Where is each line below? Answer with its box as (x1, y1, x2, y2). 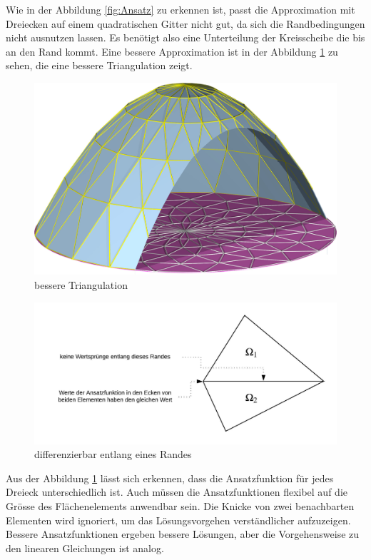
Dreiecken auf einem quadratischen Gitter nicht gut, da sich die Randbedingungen (6, 16, 365, 31)
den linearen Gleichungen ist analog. (6, 540, 164, 555)
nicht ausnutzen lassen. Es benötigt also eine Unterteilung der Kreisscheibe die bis (6, 30, 365, 45)
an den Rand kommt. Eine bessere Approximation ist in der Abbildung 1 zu (6, 44, 338, 58)
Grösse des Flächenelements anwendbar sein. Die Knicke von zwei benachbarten (6, 499, 355, 514)
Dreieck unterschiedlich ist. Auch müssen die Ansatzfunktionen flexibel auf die (6, 484, 347, 499)
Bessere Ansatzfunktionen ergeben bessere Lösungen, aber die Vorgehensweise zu (6, 526, 360, 541)
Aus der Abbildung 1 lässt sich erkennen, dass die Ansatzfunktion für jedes (6, 470, 334, 485)
